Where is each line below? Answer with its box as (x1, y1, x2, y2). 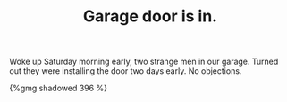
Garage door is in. (83, 6, 217, 27)
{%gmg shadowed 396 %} (9, 82, 107, 94)
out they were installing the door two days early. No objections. (9, 66, 242, 76)
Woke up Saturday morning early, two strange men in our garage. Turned (9, 56, 279, 67)
